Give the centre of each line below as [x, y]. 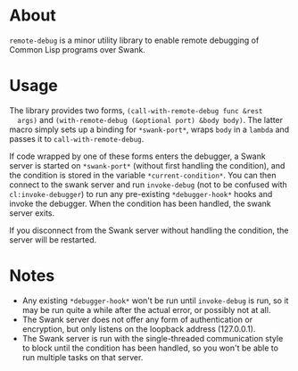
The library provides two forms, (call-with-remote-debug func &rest [136, 110]
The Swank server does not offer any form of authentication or [137, 319]
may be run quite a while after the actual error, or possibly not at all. [146, 309]
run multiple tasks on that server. [83, 357]
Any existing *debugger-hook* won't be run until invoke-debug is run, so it [155, 301]
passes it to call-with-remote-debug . [77, 138]
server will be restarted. [53, 239]
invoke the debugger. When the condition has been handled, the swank [141, 203]
